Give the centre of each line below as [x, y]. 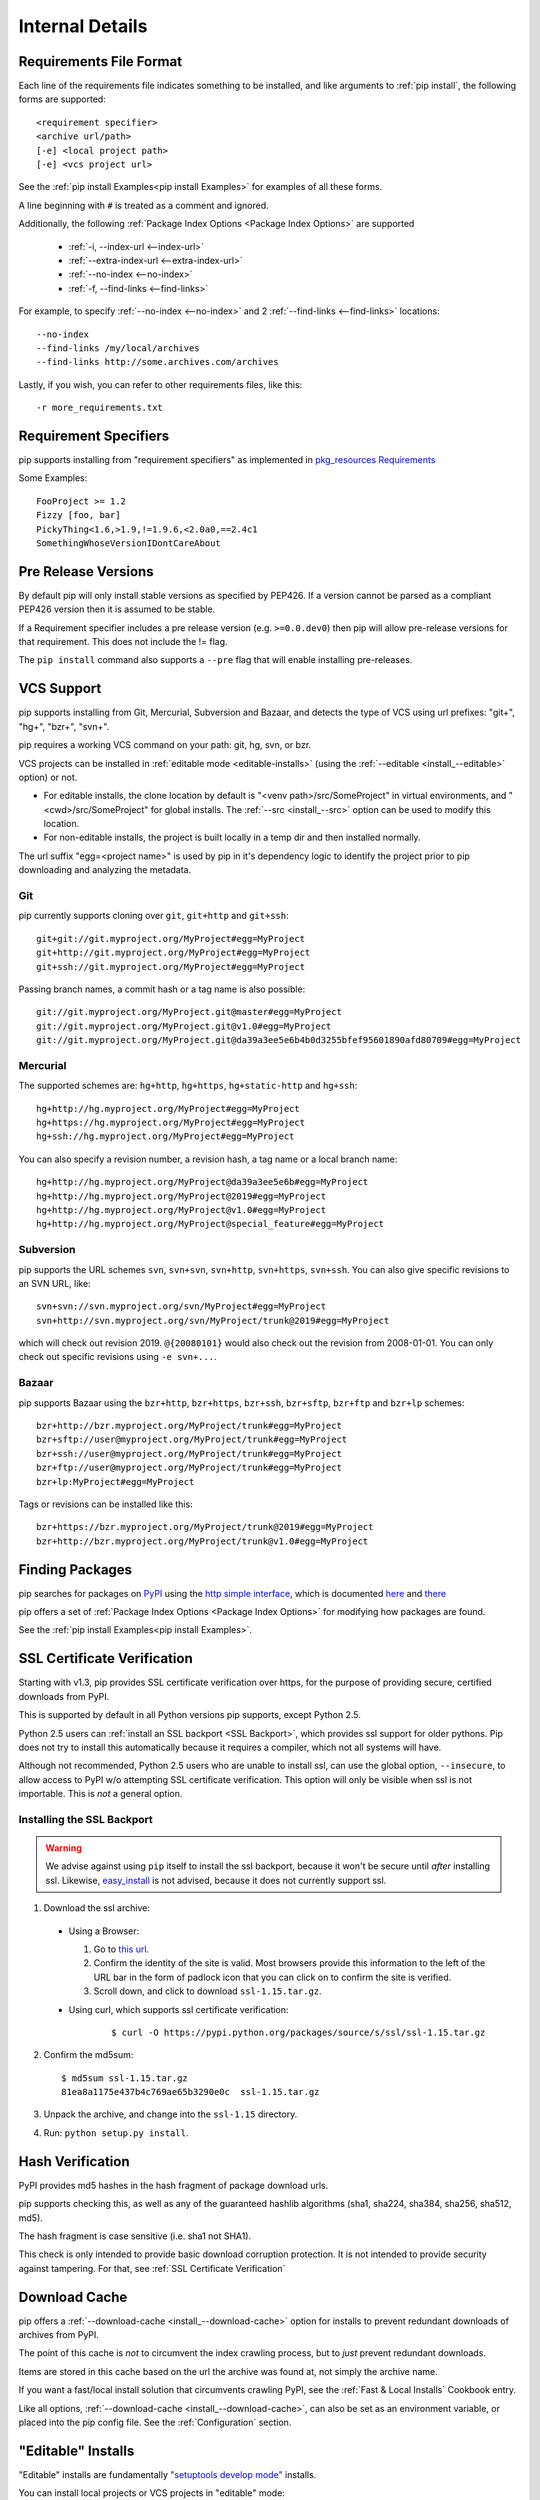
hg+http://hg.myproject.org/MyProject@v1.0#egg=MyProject [181, 1209]
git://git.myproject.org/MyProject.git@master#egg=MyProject [189, 1012]
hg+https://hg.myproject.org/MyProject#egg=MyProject [170, 1123]
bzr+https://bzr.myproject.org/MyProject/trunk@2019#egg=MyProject [205, 1527]
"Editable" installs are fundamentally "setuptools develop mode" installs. [167, 2474]
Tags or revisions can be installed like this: [106, 1504]
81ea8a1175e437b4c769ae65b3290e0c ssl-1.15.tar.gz [190, 2092]
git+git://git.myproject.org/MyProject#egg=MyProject [170, 938]
